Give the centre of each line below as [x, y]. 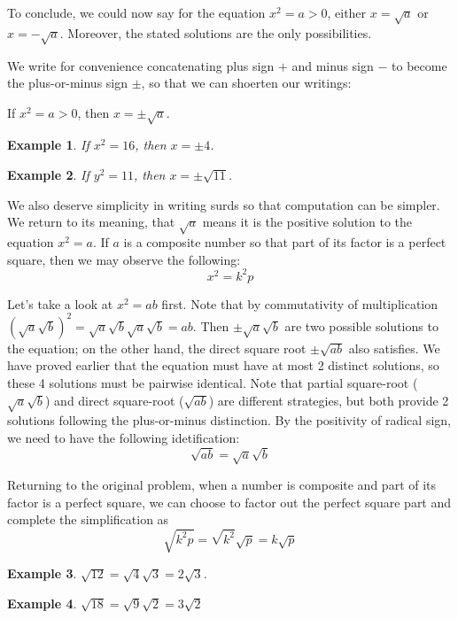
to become [419, 65]
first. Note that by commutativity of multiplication [300, 303]
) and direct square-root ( [114, 400]
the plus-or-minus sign [67, 83]
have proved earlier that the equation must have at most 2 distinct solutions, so [223, 365]
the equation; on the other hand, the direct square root [157, 348]
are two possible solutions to [361, 325]
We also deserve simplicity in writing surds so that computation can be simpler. [224, 204]
